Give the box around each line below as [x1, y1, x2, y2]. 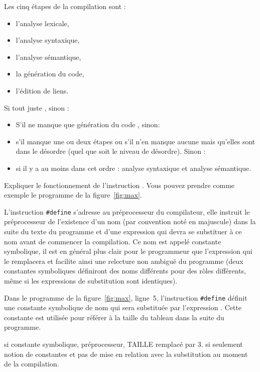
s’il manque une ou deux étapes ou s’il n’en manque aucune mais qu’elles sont [16, 136, 255, 146]
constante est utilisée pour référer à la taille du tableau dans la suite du [4, 312, 224, 322]
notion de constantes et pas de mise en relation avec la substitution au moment [4, 348, 248, 359]
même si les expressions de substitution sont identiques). [4, 275, 178, 286]
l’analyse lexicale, [16, 18, 69, 28]
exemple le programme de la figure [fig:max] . [4, 190, 142, 200]
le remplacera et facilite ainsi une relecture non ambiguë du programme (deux [4, 255, 243, 266]
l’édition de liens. [16, 85, 69, 96]
